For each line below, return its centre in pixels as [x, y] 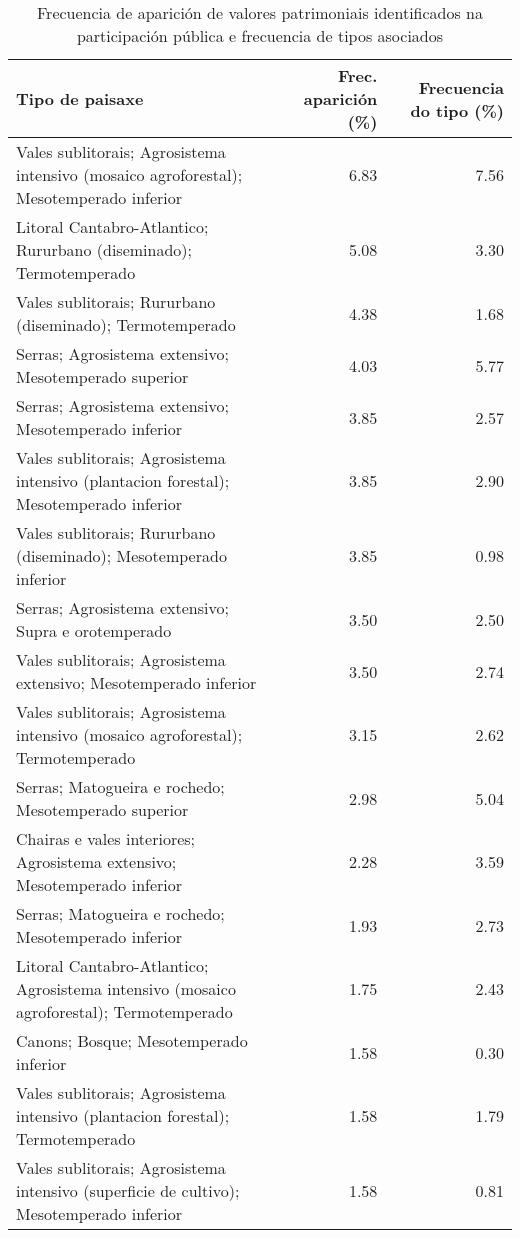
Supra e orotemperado [94, 630]
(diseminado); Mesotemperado [121, 555]
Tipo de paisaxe [80, 98]
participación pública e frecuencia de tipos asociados [260, 35]
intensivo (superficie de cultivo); [128, 1190]
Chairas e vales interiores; [106, 838]
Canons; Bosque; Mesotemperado [132, 1040]
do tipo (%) [457, 110]
